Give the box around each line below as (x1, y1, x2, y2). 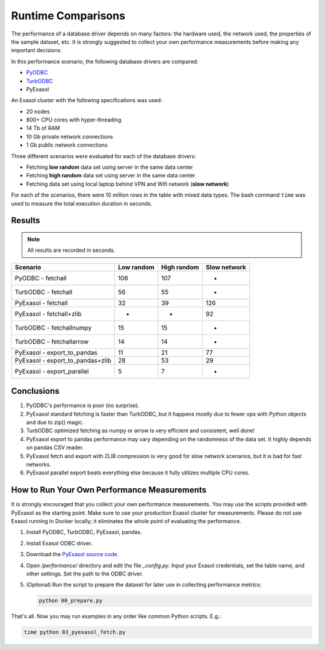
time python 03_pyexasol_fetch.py (23, 629, 126, 636)
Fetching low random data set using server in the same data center (26, 164, 193, 171)
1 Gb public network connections (26, 141, 108, 149)
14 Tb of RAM (26, 124, 60, 132)
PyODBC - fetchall (14, 274, 67, 282)
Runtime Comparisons (11, 9, 126, 22)
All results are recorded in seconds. (27, 247, 116, 254)
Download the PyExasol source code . (26, 551, 119, 558)
